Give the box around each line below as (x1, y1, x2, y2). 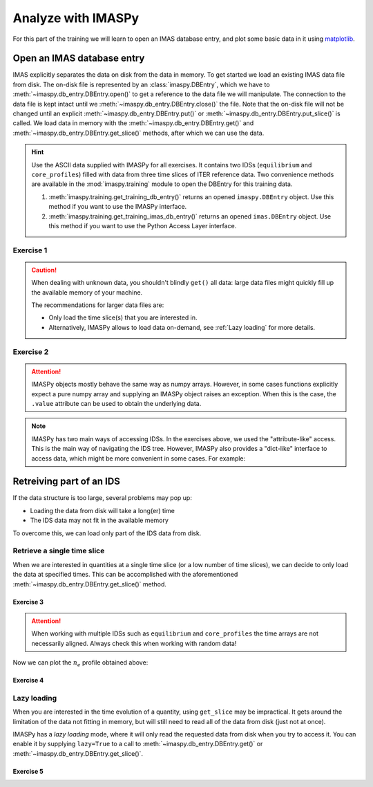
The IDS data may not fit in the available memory (30, 516, 169, 525)
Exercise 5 (12, 767, 44, 775)
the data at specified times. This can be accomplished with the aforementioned (12, 571, 238, 579)
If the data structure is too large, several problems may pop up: (12, 494, 193, 502)
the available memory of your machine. (31, 288, 143, 297)
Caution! (31, 266, 57, 274)
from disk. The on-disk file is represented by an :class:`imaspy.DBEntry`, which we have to (12, 80, 270, 89)
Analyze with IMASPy (12, 10, 140, 26)
